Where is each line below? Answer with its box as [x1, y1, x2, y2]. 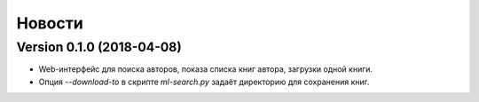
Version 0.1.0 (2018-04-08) [16, 39, 182, 55]
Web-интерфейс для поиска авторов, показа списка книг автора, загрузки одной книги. [38, 64, 373, 75]
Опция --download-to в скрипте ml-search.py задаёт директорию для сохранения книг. [38, 76, 370, 87]
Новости [16, 13, 83, 33]
